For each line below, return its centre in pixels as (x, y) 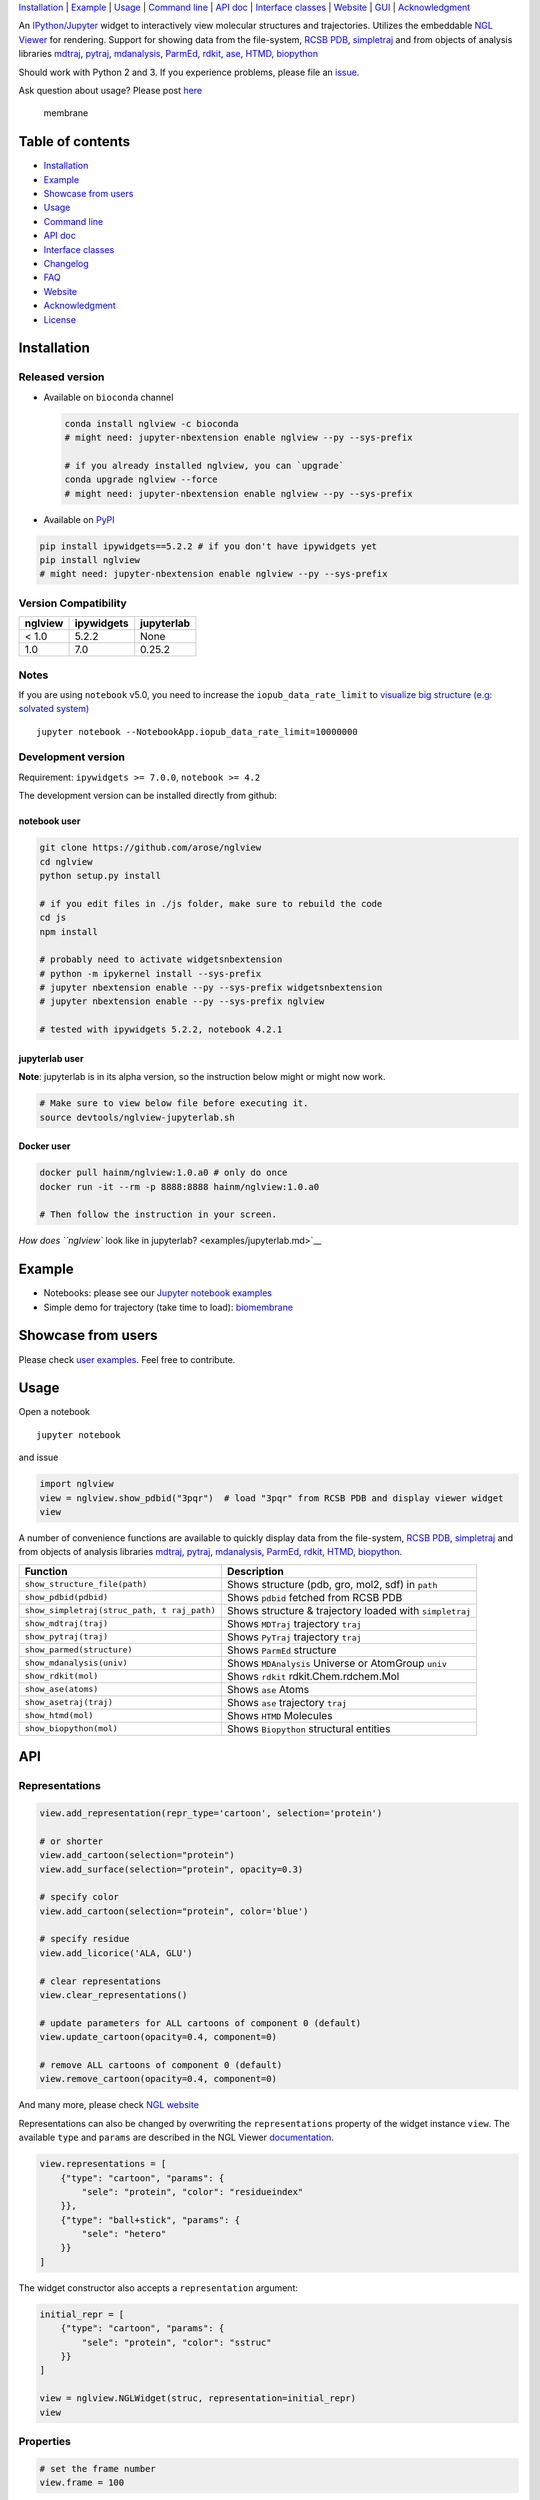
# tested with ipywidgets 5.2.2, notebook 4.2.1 (161, 1029)
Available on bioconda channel (108, 397)
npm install (69, 931)
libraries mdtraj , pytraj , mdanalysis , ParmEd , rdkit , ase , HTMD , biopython (168, 54)
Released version (61, 377)
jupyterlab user (51, 1058)
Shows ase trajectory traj (286, 1702)
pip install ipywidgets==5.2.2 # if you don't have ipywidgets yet (208, 546)
